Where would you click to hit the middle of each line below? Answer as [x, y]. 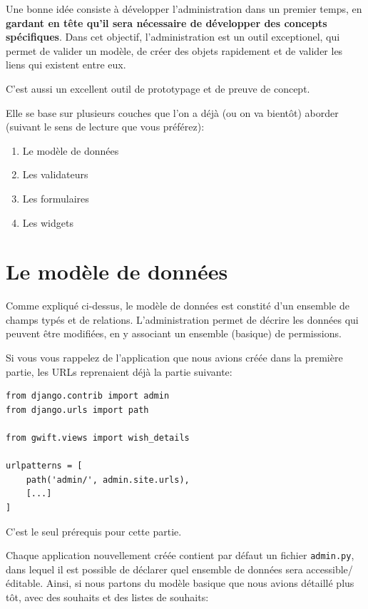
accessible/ [329, 569]
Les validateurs [55, 174]
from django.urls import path [77, 410]
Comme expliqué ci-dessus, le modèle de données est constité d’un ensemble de [178, 306]
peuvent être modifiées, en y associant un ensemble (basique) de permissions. [174, 333]
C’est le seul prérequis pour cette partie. [94, 531]
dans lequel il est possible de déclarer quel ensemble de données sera [154, 569]
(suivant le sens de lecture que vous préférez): [105, 127]
